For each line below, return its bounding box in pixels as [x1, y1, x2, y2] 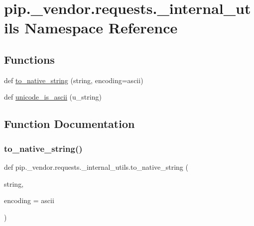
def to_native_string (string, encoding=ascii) [4, 75, 143, 85]
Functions [4, 51, 55, 67]
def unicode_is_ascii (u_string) [4, 92, 102, 102]
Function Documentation [4, 116, 135, 131]
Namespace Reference [24, 17, 178, 38]
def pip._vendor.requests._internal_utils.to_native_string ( [4, 161, 188, 172]
